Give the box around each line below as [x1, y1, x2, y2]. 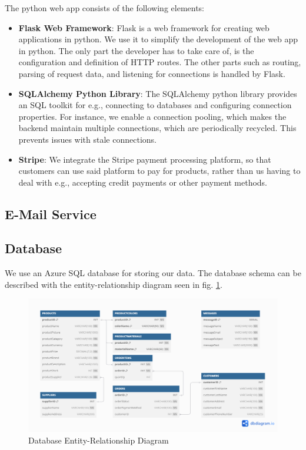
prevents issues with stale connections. [18, 133, 157, 145]
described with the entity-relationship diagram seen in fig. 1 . [5, 278, 222, 290]
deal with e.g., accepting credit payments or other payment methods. [18, 176, 267, 188]
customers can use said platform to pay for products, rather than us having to [18, 164, 301, 177]
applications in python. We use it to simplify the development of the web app [18, 33, 298, 45]
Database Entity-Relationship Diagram [28, 434, 169, 446]
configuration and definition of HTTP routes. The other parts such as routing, [18, 56, 301, 68]
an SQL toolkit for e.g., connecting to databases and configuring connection [18, 99, 292, 111]
